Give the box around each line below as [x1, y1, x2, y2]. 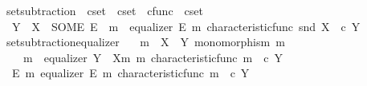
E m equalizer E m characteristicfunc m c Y [11, 64, 250, 81]
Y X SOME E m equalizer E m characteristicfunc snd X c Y [11, 18, 361, 34]
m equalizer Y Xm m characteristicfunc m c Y [22, 49, 283, 65]
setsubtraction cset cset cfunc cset [6, 2, 203, 18]
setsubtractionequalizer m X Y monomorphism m [6, 33, 285, 50]
